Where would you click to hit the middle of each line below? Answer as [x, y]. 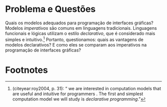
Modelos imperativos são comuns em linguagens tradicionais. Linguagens [81, 28]
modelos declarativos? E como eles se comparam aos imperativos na [76, 45]
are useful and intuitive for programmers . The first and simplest [78, 94]
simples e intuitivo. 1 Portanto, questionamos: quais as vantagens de [74, 39]
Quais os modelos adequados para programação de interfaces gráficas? [79, 23]
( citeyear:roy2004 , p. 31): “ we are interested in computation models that [87, 88]
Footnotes [27, 70]
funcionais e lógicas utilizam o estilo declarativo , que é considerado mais [80, 33]
